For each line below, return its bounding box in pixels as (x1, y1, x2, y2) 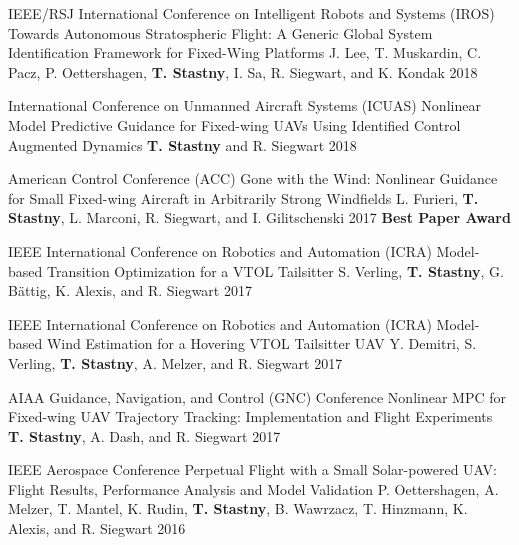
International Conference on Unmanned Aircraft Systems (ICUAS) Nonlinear (8, 95, 481, 116)
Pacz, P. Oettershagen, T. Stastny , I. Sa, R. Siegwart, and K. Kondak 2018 (8, 61, 478, 82)
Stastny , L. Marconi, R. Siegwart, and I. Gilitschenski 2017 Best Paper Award (8, 207, 511, 228)
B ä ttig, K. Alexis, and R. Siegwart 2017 (8, 280, 252, 301)
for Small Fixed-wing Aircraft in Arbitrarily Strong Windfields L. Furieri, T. (8, 187, 479, 208)
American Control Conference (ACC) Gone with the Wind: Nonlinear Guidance (8, 168, 498, 189)
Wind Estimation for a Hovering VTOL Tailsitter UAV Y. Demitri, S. (46, 333, 477, 354)
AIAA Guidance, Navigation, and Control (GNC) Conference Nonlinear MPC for (8, 386, 506, 407)
